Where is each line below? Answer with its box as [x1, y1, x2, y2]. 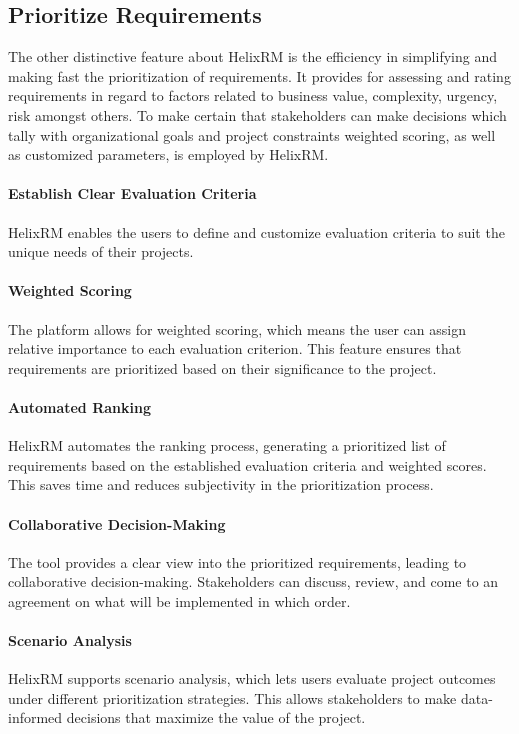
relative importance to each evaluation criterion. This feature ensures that [8, 338, 462, 359]
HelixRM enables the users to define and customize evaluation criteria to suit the [8, 221, 505, 242]
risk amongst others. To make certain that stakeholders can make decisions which [8, 104, 507, 125]
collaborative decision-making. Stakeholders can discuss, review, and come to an [8, 571, 499, 592]
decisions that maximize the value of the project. [66, 707, 366, 728]
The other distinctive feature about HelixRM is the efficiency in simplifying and [8, 46, 497, 67]
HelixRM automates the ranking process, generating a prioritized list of [8, 435, 446, 456]
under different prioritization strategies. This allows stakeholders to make [8, 687, 457, 708]
